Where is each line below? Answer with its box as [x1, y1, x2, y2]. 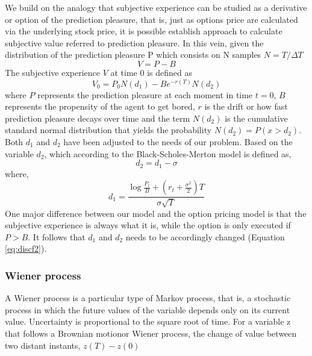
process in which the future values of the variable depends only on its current [5, 303, 290, 316]
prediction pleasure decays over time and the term [5, 111, 190, 124]
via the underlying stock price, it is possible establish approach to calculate [5, 25, 282, 37]
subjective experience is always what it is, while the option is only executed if [5, 219, 291, 231]
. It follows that [28, 230, 86, 243]
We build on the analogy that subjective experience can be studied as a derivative [5, 1, 307, 13]
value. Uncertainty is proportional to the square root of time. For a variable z [5, 315, 291, 328]
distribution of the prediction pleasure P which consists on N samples [5, 48, 261, 61]
